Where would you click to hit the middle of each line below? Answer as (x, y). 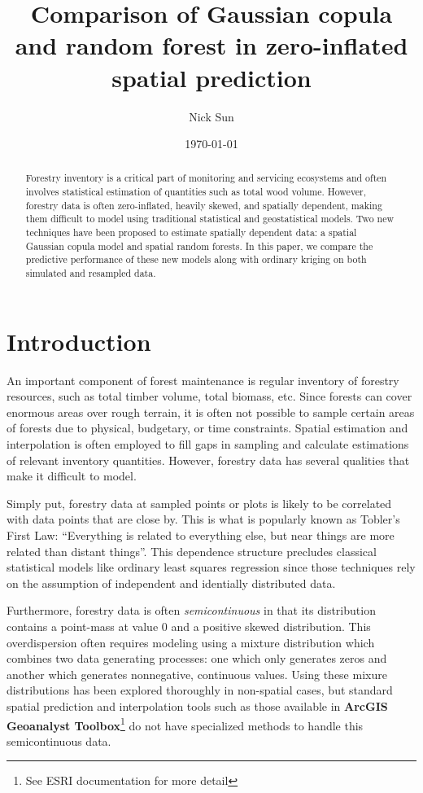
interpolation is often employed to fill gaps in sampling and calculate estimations (208, 444)
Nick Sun (211, 116)
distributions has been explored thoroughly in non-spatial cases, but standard (200, 690)
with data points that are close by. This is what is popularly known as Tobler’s (203, 519)
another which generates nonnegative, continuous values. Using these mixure (197, 674)
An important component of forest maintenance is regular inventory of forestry (203, 380)
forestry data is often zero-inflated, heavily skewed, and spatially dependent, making (204, 205)
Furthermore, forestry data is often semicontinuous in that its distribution (191, 610)
